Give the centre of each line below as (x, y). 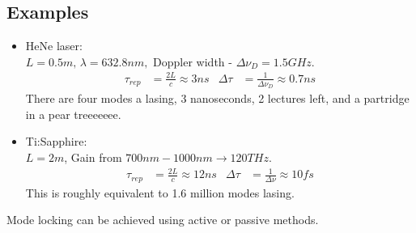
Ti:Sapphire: (56, 141)
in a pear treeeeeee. (73, 114)
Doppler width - (193, 61)
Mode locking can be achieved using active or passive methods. (163, 220)
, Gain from (93, 157)
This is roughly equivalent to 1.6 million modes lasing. (160, 192)
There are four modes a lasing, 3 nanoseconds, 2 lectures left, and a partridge (217, 98)
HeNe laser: (54, 46)
